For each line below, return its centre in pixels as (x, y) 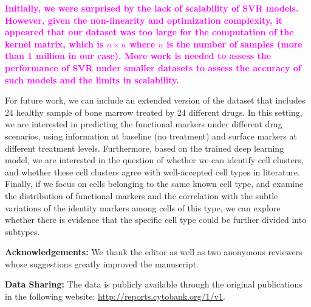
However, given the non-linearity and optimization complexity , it (144, 20)
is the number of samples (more (234, 44)
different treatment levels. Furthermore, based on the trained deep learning (145, 148)
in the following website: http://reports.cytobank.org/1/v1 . (115, 296)
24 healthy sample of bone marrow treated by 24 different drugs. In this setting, (154, 112)
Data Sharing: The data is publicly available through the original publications (154, 284)
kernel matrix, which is (54, 44)
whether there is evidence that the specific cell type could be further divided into (156, 220)
